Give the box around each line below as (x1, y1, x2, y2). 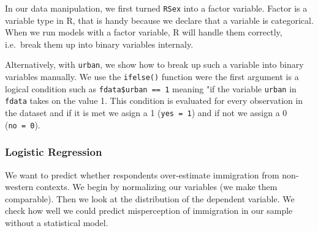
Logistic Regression (5, 144, 102, 159)
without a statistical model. (5, 216, 108, 229)
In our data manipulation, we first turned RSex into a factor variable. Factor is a (5, 2, 308, 14)
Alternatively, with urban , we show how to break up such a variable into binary (5, 58, 304, 71)
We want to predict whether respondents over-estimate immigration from (5, 168, 279, 181)
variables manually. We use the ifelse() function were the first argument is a (5, 70, 299, 83)
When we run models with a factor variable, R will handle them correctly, (5, 26, 282, 38)
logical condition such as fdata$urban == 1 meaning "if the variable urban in (5, 82, 297, 95)
